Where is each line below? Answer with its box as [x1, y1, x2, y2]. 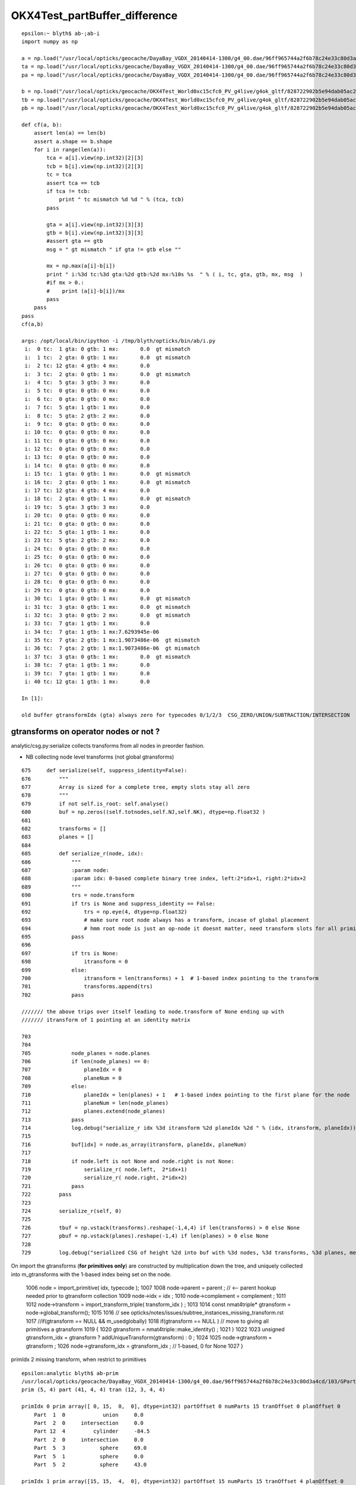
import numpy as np [21, 38, 78, 45]
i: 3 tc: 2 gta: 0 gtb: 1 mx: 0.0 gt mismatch [24, 371, 191, 377]
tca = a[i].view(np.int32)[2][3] [46, 154, 144, 162]
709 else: [21, 1083, 88, 1090]
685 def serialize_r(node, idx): [21, 850, 144, 857]
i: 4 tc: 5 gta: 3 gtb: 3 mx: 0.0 [24, 379, 150, 386]
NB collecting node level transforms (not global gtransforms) [26, 753, 174, 760]
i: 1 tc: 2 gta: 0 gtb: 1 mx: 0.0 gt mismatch [24, 354, 191, 361]
